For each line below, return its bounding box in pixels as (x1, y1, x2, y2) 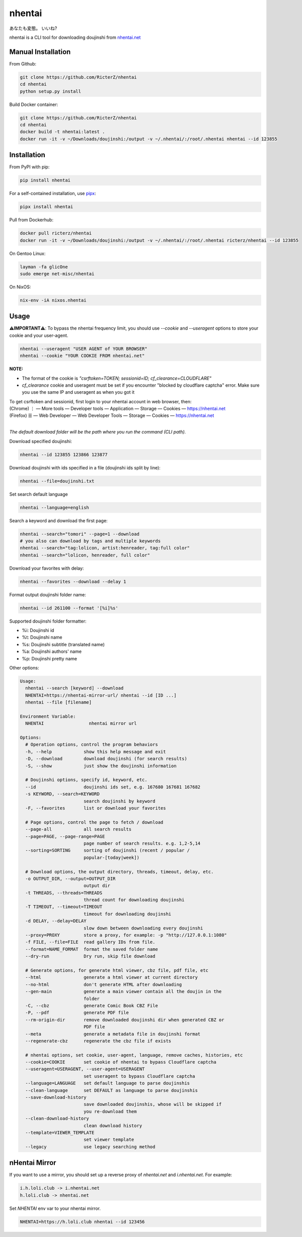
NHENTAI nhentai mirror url (25, 721, 137, 726)
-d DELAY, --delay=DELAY (25, 918, 87, 924)
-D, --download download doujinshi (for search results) (25, 756, 187, 762)
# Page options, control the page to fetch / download (25, 819, 164, 825)
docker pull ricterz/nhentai (20, 230, 92, 236)
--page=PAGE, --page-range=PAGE (25, 833, 105, 839)
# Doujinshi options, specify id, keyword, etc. (25, 777, 148, 783)
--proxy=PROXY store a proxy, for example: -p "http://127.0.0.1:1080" (25, 933, 228, 938)
